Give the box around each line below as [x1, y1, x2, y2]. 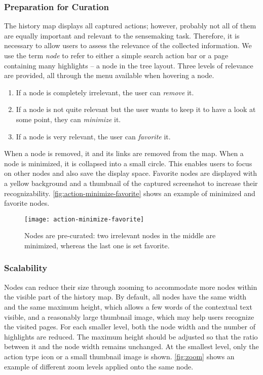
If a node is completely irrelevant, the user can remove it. [16, 87, 194, 97]
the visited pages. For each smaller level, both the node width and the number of [4, 321, 255, 332]
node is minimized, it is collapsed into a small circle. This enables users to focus [4, 158, 252, 168]
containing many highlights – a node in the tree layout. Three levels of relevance [4, 60, 253, 70]
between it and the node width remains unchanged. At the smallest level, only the [4, 341, 259, 352]
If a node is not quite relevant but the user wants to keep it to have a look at [16, 104, 256, 115]
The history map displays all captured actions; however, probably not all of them [4, 20, 256, 31]
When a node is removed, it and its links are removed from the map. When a [4, 148, 244, 159]
